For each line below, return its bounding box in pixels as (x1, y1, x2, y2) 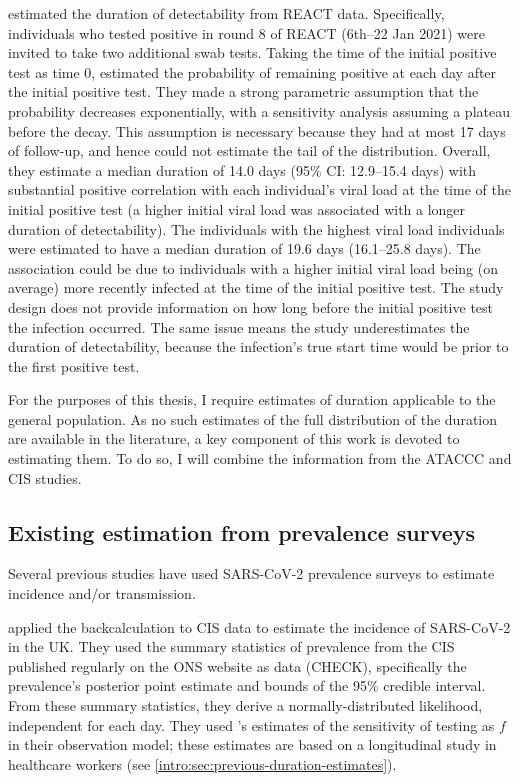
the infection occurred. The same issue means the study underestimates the (8, 316, 470, 337)
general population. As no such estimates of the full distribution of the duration (8, 408, 498, 429)
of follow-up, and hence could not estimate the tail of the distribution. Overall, (8, 140, 491, 161)
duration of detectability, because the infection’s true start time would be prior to (8, 336, 509, 357)
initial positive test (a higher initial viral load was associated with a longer (8, 198, 466, 219)
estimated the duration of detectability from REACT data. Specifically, (8, 3, 445, 23)
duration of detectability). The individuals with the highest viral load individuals (8, 218, 505, 239)
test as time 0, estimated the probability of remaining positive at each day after (8, 61, 497, 82)
